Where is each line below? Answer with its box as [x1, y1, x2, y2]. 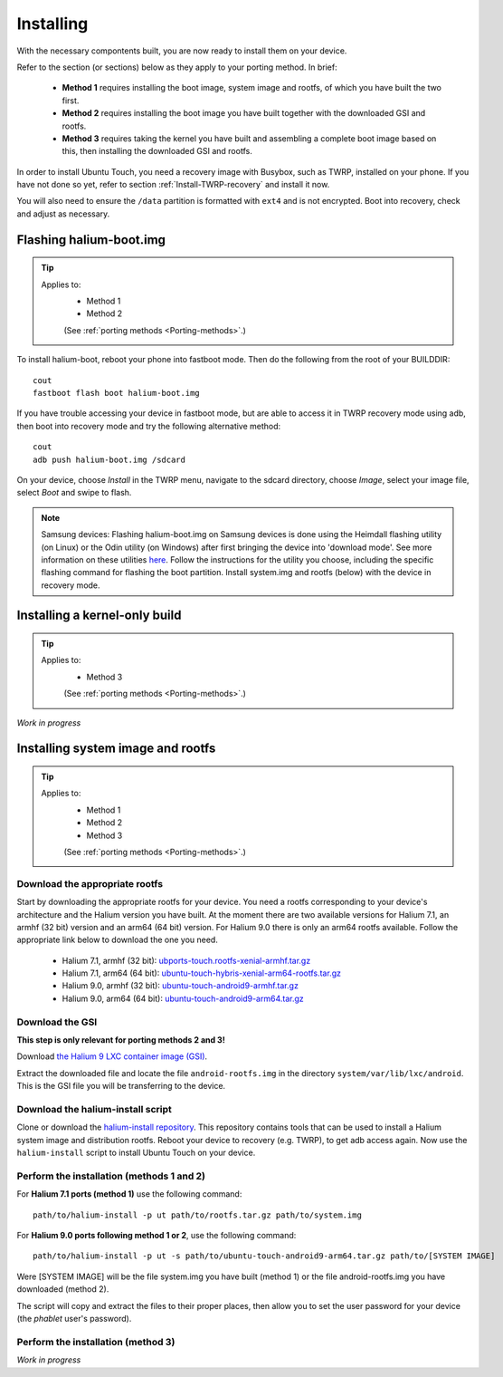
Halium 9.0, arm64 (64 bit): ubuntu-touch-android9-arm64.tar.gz [62, 993, 305, 1004]
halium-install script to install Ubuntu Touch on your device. [16, 1147, 256, 1159]
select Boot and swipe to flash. [16, 487, 132, 498]
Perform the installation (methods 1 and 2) [16, 1170, 206, 1182]
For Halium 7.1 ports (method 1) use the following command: [16, 1189, 242, 1199]
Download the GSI [16, 1016, 98, 1028]
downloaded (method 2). [16, 1284, 109, 1295]
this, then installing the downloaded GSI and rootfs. [62, 146, 252, 157]
